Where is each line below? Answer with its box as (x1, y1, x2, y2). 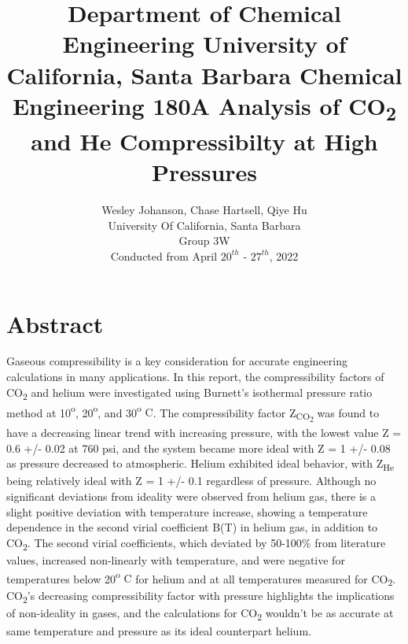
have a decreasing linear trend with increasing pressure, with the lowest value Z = (6, 424, 402, 441)
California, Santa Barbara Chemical (6, 58, 402, 91)
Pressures (151, 156, 258, 188)
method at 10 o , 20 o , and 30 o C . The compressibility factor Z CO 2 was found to (6, 402, 380, 425)
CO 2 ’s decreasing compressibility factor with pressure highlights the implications (6, 587, 395, 606)
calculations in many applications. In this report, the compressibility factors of (6, 368, 384, 385)
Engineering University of (62, 28, 347, 60)
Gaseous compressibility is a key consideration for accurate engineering (6, 353, 347, 369)
